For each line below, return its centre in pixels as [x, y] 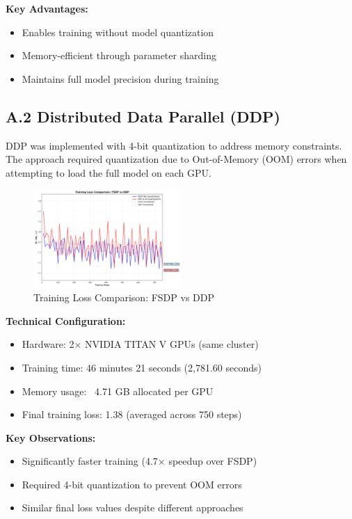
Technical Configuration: [66, 320]
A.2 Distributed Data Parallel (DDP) [143, 116]
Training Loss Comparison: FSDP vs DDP [124, 297]
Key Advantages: [47, 8]
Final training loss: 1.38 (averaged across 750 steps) [132, 414]
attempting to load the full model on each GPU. [109, 172]
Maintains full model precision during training [120, 78]
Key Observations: [51, 437]
